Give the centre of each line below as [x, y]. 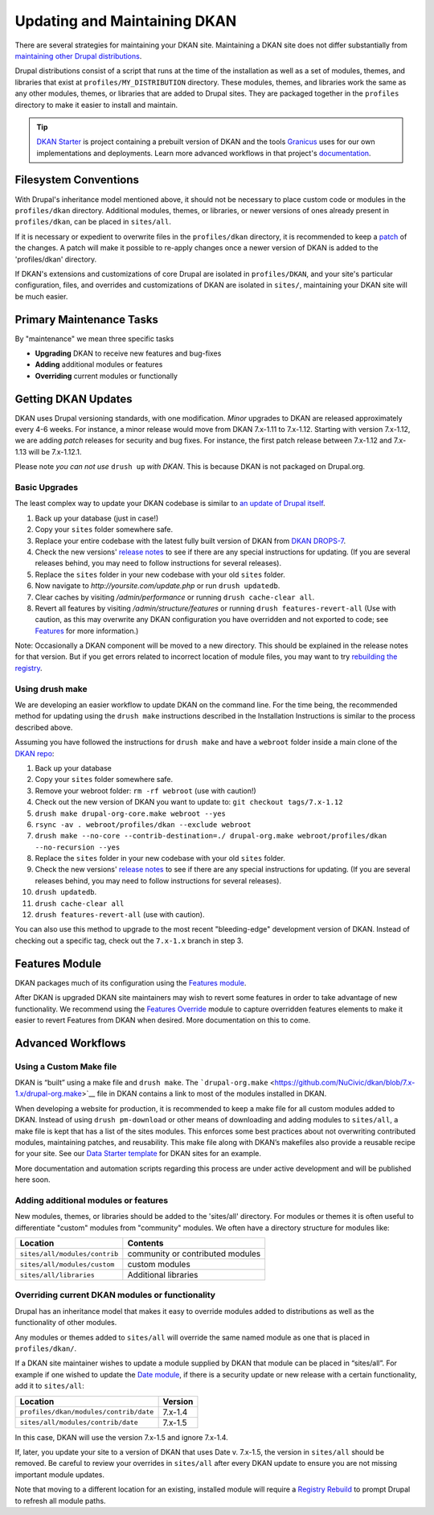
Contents [145, 1243]
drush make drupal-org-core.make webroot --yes [131, 813]
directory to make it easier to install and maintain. [96, 105]
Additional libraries [163, 1275]
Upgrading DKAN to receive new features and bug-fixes [128, 353]
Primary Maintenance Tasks [86, 319]
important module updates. [59, 1474]
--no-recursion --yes [78, 847]
